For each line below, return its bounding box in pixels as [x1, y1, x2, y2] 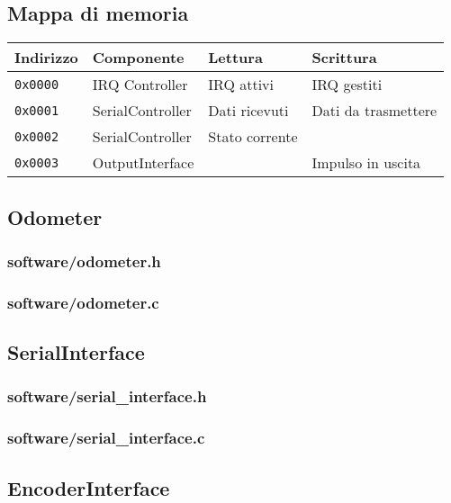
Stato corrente [208, 126, 298, 148]
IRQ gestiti [311, 74, 383, 95]
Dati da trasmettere [311, 100, 437, 121]
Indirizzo [14, 47, 78, 68]
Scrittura [311, 47, 377, 68]
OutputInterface [92, 152, 194, 174]
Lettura [208, 47, 263, 68]
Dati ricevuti [208, 100, 289, 121]
